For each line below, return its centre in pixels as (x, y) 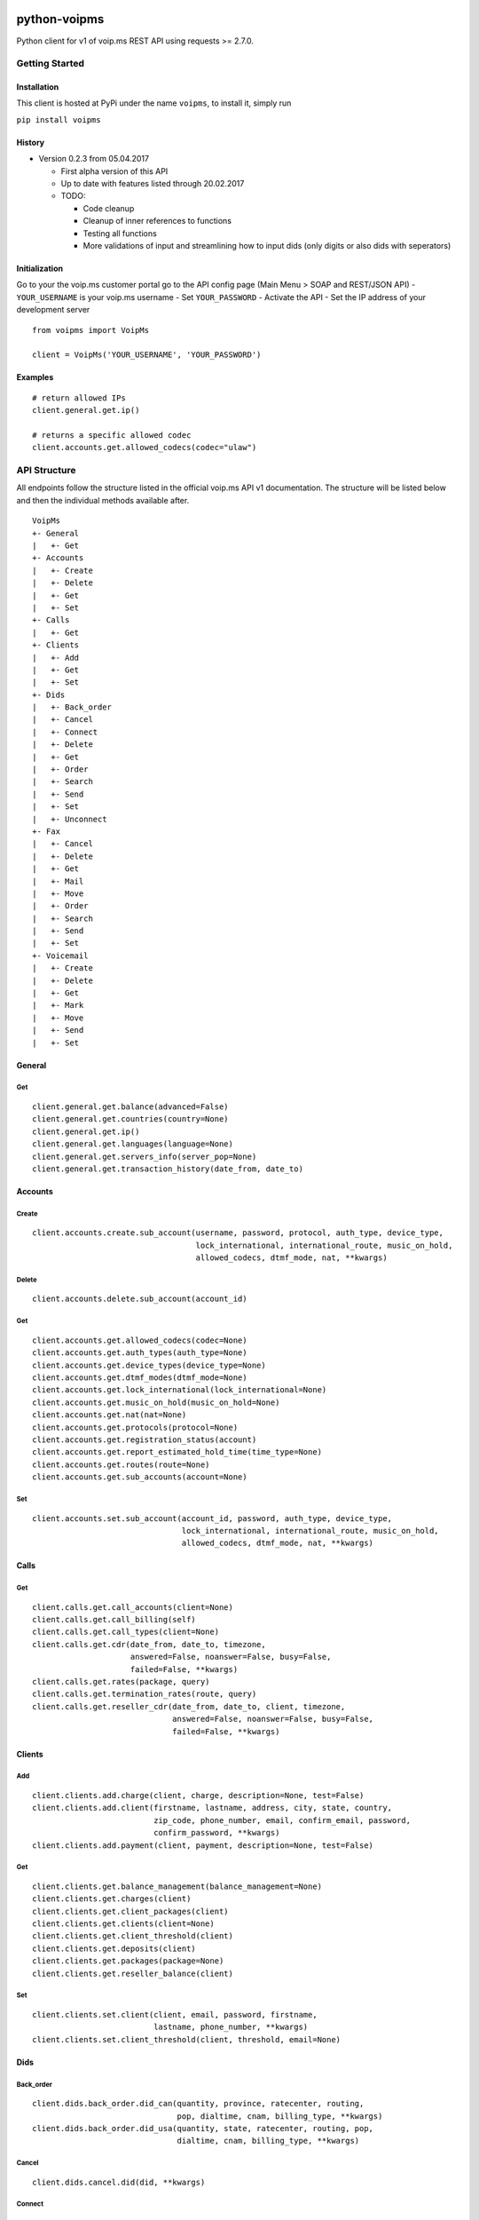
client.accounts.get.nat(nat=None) (110, 1415)
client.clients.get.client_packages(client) (131, 1911)
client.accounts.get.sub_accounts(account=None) (140, 1477)
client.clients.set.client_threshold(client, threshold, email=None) (187, 2039)
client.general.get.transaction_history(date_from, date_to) (168, 1169)
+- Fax (47, 831)
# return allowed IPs (79, 398)
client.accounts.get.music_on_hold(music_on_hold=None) (156, 1402)
